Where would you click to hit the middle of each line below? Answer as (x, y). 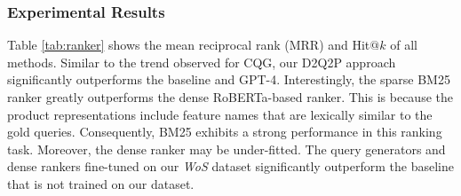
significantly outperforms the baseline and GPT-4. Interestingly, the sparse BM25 (229, 79)
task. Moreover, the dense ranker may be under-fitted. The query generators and (227, 149)
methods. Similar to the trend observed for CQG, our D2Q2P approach (202, 62)
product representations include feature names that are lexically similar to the (220, 114)
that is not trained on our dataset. (101, 183)
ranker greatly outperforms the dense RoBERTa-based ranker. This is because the (230, 97)
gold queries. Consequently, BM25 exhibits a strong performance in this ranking (225, 132)
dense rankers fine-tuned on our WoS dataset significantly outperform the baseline (230, 166)
